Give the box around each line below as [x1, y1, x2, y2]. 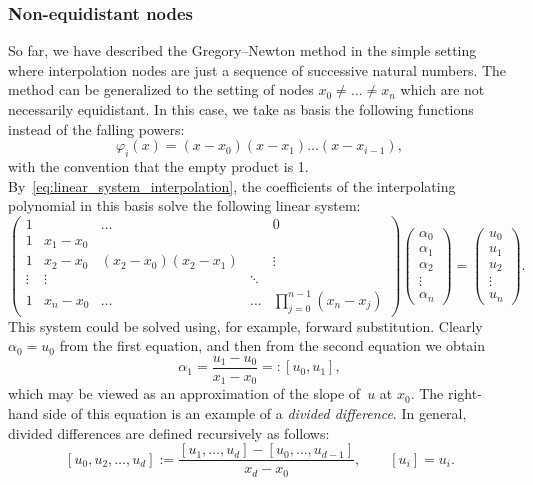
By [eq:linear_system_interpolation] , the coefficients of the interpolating [8, 175, 456, 196]
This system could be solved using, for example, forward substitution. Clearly [8, 315, 483, 336]
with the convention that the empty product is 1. [8, 155, 309, 176]
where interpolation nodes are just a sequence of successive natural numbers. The [8, 59, 507, 80]
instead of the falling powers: [8, 118, 185, 139]
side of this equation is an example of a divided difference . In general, [43, 403, 467, 424]
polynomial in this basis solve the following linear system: [8, 195, 361, 216]
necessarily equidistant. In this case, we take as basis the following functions [8, 99, 474, 119]
